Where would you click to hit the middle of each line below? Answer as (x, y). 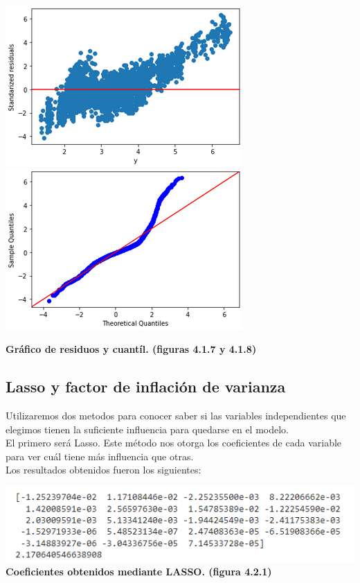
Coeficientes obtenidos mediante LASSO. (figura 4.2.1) (139, 572)
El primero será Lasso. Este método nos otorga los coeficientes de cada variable (174, 443)
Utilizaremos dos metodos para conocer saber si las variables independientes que (176, 415)
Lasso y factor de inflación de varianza (146, 386)
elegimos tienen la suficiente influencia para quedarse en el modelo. (147, 429)
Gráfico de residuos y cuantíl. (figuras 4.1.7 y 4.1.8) (131, 349)
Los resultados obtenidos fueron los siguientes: (103, 470)
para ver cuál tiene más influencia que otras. (100, 456)
